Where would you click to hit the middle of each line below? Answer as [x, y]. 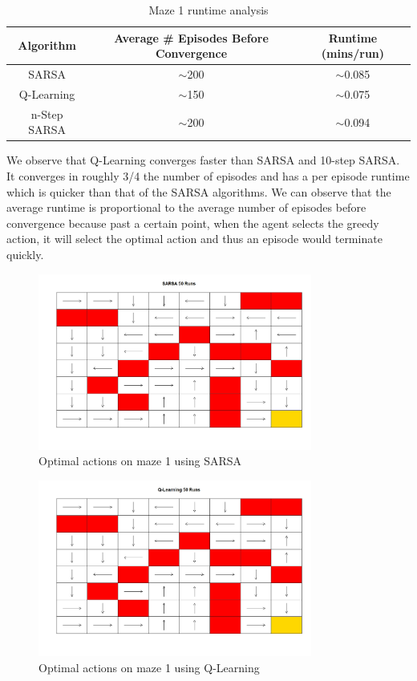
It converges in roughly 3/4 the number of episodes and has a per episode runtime [208, 176]
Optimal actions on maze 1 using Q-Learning [149, 667]
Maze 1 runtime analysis [208, 10]
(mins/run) [353, 53]
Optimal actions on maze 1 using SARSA [140, 461]
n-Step [47, 113]
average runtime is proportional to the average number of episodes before [186, 207]
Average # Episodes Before [191, 37]
